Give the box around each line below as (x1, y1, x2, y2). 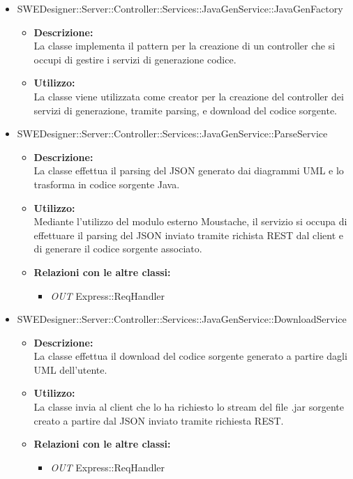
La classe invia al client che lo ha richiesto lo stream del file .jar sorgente (33, 400, 344, 414)
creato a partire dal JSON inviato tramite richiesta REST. (33, 413, 284, 427)
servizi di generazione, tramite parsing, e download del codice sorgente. (33, 102, 337, 117)
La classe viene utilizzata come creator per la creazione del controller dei (33, 89, 344, 103)
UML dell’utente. (33, 362, 107, 377)
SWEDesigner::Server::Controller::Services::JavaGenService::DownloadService (17, 312, 347, 326)
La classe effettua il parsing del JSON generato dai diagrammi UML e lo (33, 163, 344, 178)
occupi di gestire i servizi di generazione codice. (33, 52, 236, 66)
